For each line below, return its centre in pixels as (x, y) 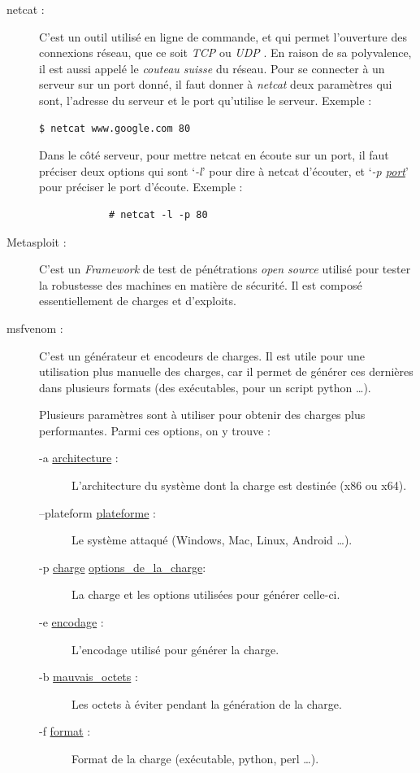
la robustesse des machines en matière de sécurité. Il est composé (201, 284)
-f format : (65, 731)
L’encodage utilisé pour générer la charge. (175, 649)
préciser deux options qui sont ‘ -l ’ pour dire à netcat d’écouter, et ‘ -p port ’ (224, 170)
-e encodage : (71, 622)
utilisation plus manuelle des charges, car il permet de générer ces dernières (226, 371)
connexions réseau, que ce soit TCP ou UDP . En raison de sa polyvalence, (225, 52)
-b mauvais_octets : (89, 677)
